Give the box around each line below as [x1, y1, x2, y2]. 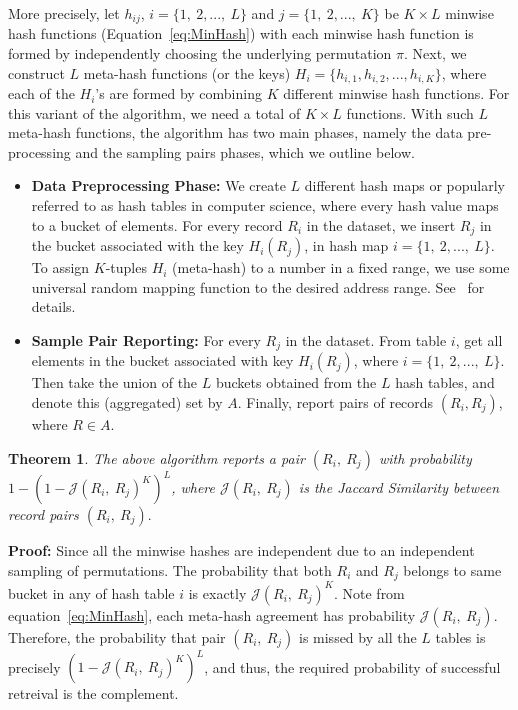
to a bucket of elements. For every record [31, 214, 283, 235]
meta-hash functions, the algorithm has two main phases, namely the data [8, 122, 463, 143]
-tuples [105, 257, 147, 278]
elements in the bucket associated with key [31, 350, 294, 371]
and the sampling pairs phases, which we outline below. [75, 141, 415, 162]
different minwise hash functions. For [283, 83, 510, 104]
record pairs [8, 504, 79, 525]
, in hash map [304, 235, 389, 256]
